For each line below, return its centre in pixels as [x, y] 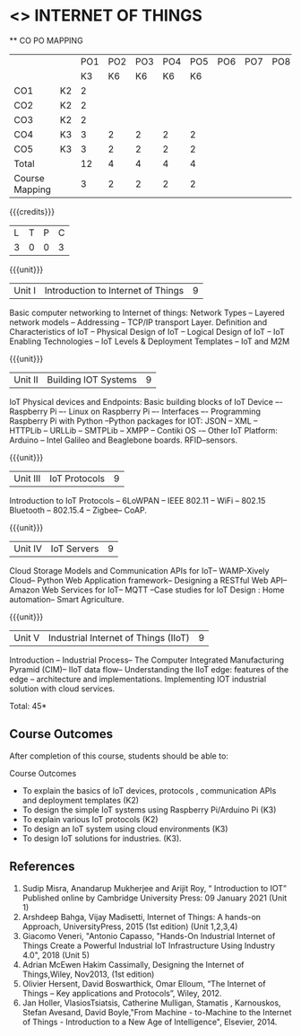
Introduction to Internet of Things [114, 290]
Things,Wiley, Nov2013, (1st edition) [88, 974]
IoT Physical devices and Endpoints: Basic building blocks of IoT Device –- [146, 401]
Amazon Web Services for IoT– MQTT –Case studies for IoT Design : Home [147, 590]
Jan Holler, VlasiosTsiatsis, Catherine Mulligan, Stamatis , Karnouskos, [151, 1003]
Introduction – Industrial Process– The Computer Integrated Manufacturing [147, 660]
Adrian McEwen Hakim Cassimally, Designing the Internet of [133, 964]
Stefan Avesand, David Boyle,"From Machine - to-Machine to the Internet [157, 1012]
